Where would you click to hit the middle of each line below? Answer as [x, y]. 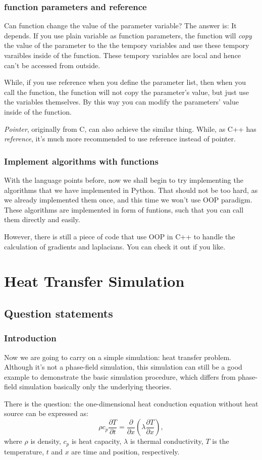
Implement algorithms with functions [81, 161]
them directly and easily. [42, 219]
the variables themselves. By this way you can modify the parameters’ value [121, 102]
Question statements [59, 313]
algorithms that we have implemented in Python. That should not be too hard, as [131, 190]
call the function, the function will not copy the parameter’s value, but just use [126, 92]
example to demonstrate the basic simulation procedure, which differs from [120, 376]
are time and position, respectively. [125, 451]
